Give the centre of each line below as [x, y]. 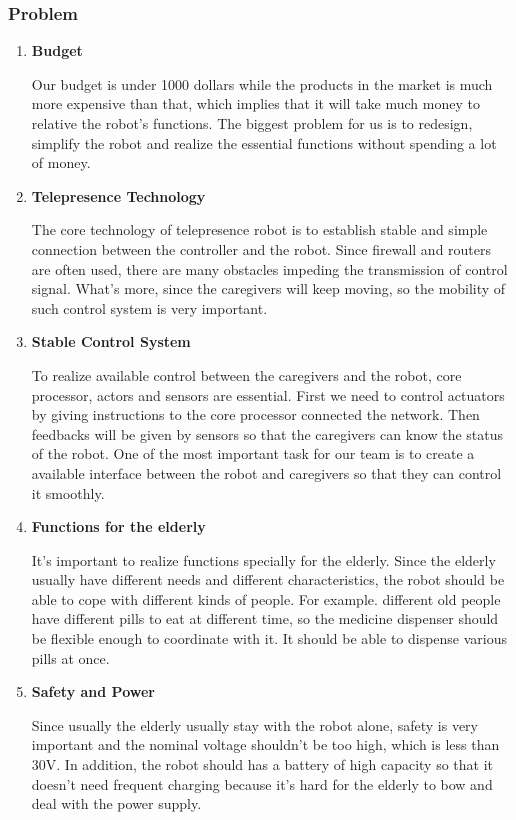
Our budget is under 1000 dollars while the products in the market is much [262, 83]
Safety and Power [93, 691]
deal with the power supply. [116, 803]
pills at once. [70, 657]
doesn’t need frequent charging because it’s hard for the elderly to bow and [262, 783]
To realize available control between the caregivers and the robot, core [246, 374]
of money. [61, 162]
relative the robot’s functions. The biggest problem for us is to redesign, [252, 123]
